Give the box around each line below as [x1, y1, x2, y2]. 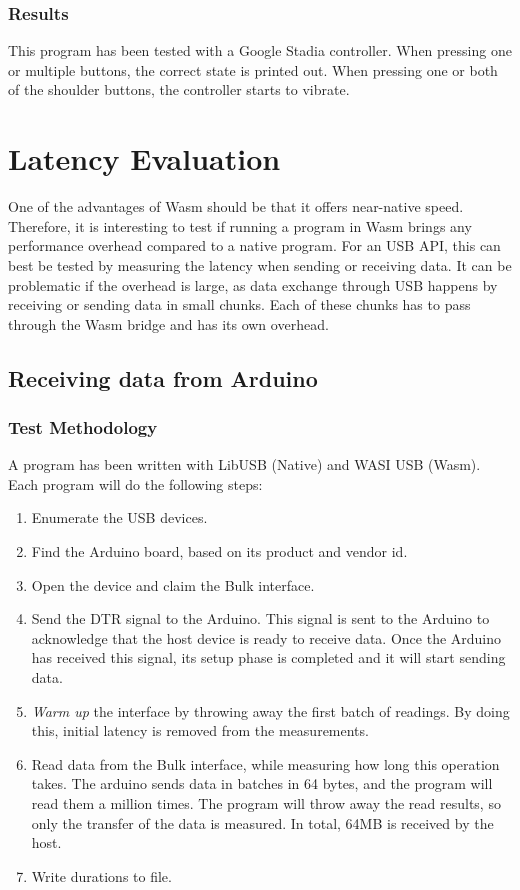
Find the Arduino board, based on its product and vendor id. [31, 541, 408, 562]
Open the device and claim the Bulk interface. [31, 574, 315, 595]
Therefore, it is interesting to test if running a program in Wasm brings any [8, 215, 472, 236]
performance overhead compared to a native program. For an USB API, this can [8, 235, 501, 256]
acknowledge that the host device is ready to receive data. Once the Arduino [31, 627, 502, 648]
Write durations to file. [31, 865, 172, 886]
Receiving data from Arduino [8, 362, 318, 393]
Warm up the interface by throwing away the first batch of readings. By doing [31, 700, 510, 721]
